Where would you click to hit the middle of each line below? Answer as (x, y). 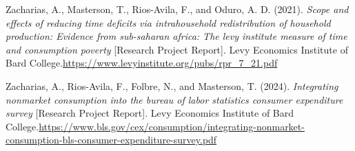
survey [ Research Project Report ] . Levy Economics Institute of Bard (150, 113)
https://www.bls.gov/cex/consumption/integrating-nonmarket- (172, 126)
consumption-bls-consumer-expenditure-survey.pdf (111, 140)
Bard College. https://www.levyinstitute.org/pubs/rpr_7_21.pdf (142, 63)
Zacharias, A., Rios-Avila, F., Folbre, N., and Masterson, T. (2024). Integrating (172, 85)
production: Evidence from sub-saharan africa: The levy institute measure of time (176, 36)
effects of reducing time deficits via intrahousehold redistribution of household (168, 22)
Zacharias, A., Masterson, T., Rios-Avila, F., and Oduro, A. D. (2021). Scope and (177, 9)
